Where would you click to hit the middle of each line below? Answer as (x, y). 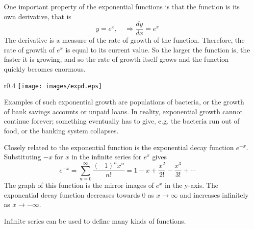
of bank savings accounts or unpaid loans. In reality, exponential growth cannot (123, 111)
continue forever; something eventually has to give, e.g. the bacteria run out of (122, 121)
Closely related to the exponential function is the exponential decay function (119, 147)
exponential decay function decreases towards (72, 194)
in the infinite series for (106, 157)
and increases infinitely (214, 194)
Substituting (23, 157)
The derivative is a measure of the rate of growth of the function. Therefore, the (124, 40)
